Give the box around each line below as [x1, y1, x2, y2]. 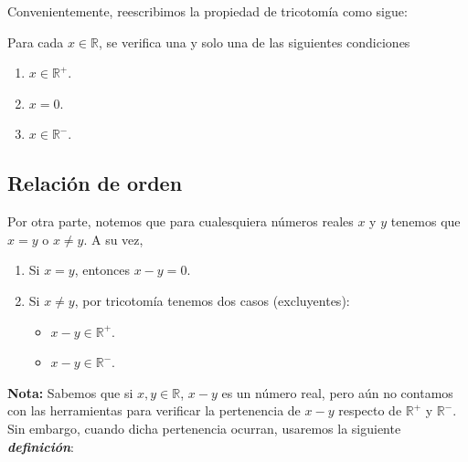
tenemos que [390, 212, 461, 231]
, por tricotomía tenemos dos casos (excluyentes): [74, 290, 350, 310]
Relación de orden [7, 169, 183, 197]
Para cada [7, 32, 64, 51]
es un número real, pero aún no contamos [221, 383, 453, 402]
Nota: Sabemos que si [7, 383, 133, 402]
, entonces [74, 260, 131, 279]
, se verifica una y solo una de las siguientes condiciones [99, 32, 410, 51]
